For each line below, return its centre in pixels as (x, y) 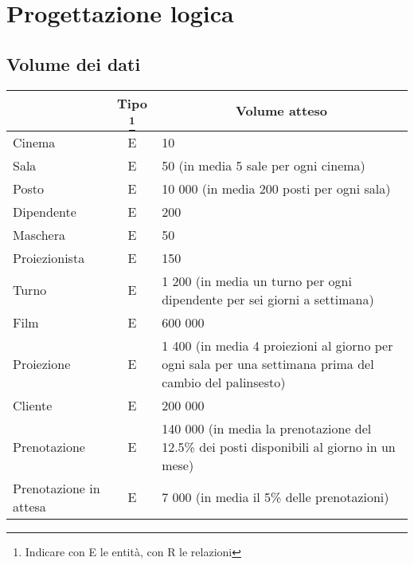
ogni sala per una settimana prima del (268, 363)
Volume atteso (282, 111)
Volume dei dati (74, 63)
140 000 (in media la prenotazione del (267, 428)
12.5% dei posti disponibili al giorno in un (279, 446)
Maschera (39, 234)
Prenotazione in (57, 488)
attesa (29, 506)
